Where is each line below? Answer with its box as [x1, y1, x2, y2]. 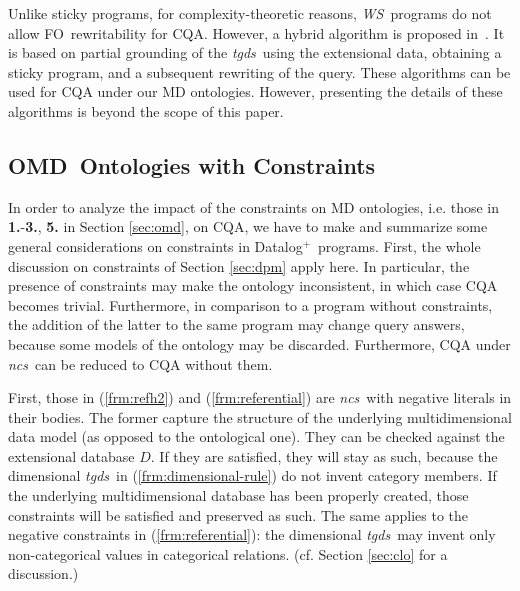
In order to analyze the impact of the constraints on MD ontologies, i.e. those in [8, 196, 499, 217]
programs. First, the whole [318, 235, 481, 256]
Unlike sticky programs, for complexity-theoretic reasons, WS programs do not [8, 3, 492, 23]
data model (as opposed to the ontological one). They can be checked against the [8, 426, 505, 447]
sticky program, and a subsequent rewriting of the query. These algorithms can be [8, 61, 511, 82]
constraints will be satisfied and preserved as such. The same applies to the [8, 504, 469, 525]
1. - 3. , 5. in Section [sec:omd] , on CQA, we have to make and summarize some [8, 216, 488, 237]
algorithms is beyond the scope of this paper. [8, 100, 284, 121]
